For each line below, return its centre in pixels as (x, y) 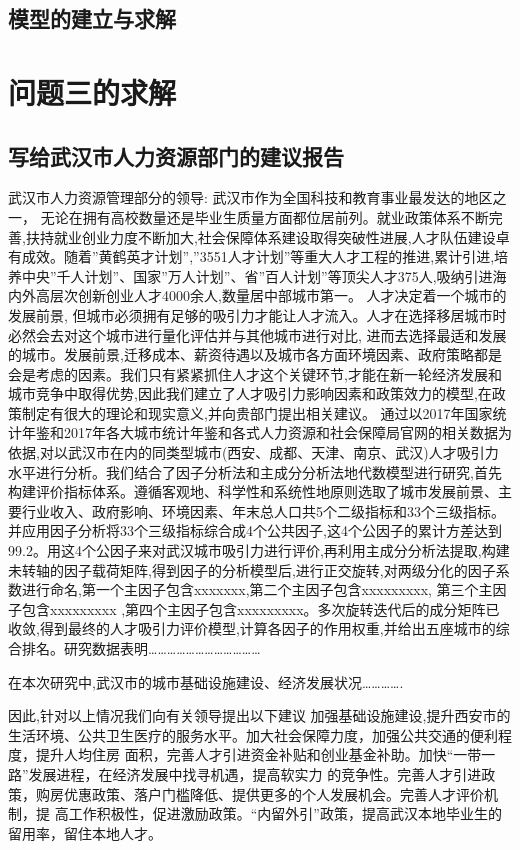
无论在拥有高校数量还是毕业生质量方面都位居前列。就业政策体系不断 (264, 216)
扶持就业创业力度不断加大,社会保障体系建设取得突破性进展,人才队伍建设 (260, 236)
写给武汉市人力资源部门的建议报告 (176, 155)
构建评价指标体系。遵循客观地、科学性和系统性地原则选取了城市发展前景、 (253, 491)
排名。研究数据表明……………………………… (141, 648)
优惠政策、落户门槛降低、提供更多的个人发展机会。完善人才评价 (273, 793)
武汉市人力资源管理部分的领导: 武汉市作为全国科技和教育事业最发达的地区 (250, 197)
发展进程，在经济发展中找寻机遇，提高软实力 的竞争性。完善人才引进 (255, 773)
